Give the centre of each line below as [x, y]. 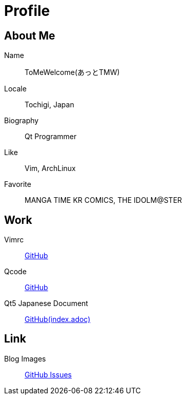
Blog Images [25, 358]
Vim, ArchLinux [50, 168]
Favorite [18, 184]
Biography [22, 121]
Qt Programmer [51, 137]
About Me [30, 35]
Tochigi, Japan [49, 105]
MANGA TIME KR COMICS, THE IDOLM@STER [104, 200]
